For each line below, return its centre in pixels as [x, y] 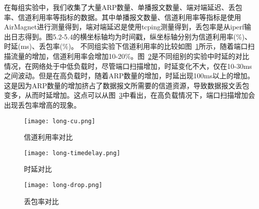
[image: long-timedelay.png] [72, 153]
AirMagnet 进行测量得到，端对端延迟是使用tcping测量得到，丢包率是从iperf [124, 27]
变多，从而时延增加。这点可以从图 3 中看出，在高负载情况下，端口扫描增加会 [129, 95]
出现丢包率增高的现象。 [42, 104]
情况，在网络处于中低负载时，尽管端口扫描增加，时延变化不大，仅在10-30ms [128, 66]
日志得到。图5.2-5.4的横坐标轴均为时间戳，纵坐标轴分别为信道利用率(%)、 [131, 36]
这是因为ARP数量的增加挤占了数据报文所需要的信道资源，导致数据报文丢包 [127, 85]
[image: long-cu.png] [60, 121]
